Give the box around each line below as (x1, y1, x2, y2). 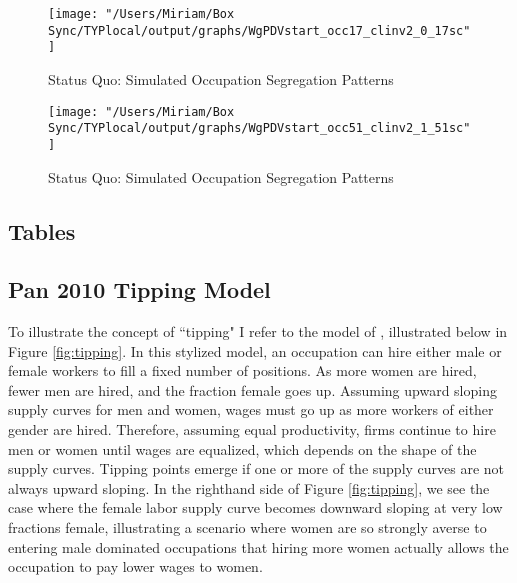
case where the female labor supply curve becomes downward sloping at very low (8, 497, 503, 518)
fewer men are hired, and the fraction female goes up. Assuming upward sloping (8, 379, 497, 400)
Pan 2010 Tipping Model (8, 274, 271, 305)
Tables (8, 215, 76, 246)
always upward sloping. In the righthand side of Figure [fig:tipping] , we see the (8, 477, 490, 498)
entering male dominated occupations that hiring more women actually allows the (8, 536, 509, 557)
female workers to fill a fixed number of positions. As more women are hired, (8, 360, 477, 381)
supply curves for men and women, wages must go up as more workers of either (8, 399, 494, 420)
